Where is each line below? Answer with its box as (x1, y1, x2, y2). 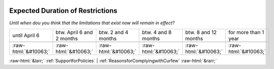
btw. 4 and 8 (142, 29, 172, 36)
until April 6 (12, 32, 40, 39)
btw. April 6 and (55, 29, 93, 36)
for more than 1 (228, 29, 264, 36)
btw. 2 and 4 (98, 29, 128, 36)
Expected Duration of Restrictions (9, 6, 117, 15)
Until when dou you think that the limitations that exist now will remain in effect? (9, 20, 175, 26)
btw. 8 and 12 (185, 29, 217, 36)
